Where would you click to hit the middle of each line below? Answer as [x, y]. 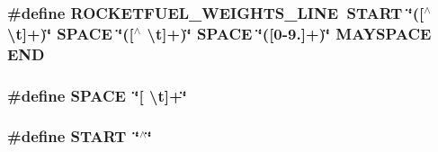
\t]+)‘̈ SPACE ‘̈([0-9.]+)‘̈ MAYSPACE [289, 33]
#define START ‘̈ [73, 136]
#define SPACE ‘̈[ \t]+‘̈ [97, 95]
